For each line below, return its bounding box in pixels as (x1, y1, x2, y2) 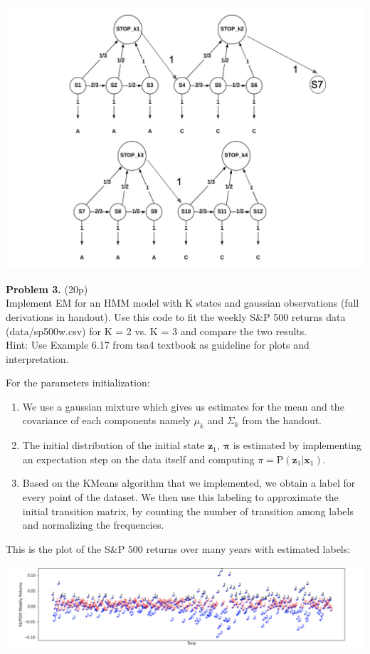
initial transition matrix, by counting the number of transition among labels (22, 503, 354, 518)
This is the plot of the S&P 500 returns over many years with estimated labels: (6, 541, 351, 556)
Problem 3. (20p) (6, 281, 88, 296)
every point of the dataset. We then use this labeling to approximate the (22, 490, 339, 505)
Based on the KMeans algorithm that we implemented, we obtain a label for (22, 475, 356, 490)
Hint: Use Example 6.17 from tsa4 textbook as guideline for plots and (6, 337, 310, 352)
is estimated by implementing (233, 438, 361, 453)
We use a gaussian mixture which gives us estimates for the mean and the (22, 399, 344, 413)
